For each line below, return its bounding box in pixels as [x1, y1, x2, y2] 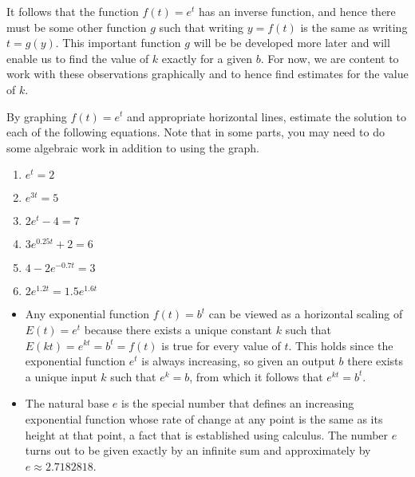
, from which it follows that [189, 368, 323, 384]
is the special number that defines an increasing [121, 395, 354, 412]
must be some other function [6, 18, 147, 35]
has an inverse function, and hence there [199, 3, 396, 19]
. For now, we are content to [260, 49, 399, 66]
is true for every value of [161, 337, 281, 353]
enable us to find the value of [6, 49, 149, 66]
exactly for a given [161, 49, 253, 66]
